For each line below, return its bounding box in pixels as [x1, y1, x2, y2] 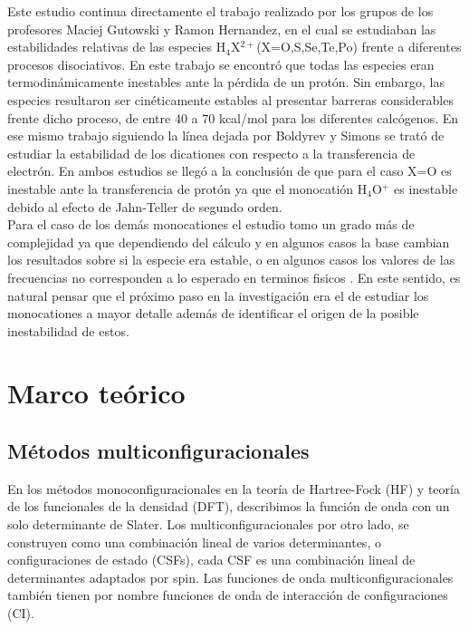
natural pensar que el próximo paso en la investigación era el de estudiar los [7, 285, 429, 305]
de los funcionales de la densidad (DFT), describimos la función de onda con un [7, 497, 450, 516]
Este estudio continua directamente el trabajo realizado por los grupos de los [7, 2, 434, 20]
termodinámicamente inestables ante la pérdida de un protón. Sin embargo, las [7, 73, 445, 92]
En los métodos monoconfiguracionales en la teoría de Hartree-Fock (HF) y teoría [7, 479, 460, 498]
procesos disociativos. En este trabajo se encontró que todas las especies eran [7, 54, 435, 73]
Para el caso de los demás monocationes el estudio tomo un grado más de [7, 215, 415, 234]
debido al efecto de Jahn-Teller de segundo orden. [7, 197, 282, 216]
